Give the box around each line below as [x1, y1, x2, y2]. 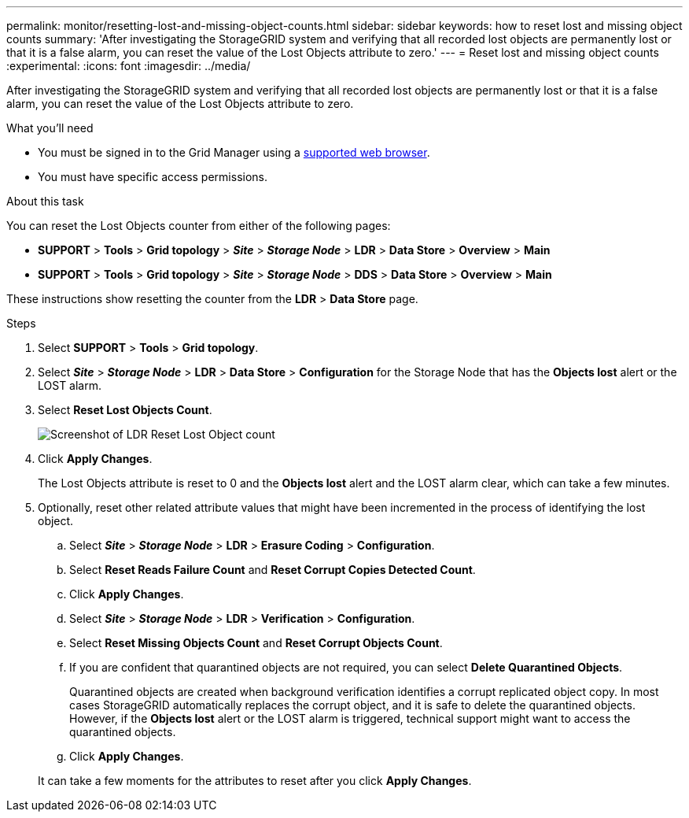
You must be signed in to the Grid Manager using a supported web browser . [38, 146, 430, 159]
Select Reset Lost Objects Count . [38, 403, 212, 416]
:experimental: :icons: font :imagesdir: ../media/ [6, 59, 251, 72]
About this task [6, 194, 84, 208]
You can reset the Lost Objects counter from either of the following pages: [6, 219, 391, 232]
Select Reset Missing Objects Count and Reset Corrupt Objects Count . [69, 636, 443, 650]
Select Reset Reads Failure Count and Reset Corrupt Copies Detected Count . [69, 563, 476, 576]
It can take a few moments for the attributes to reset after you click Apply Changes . [38, 774, 472, 787]
